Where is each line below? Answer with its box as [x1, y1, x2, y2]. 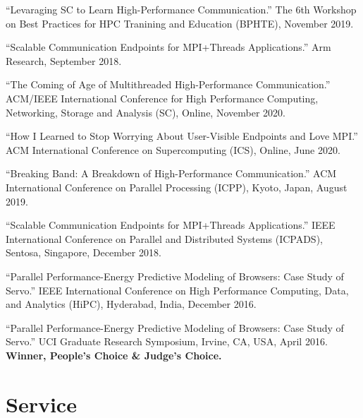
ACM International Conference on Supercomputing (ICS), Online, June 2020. [6, 142, 340, 157]
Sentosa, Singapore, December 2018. [6, 245, 161, 260]
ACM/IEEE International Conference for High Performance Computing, [6, 90, 319, 105]
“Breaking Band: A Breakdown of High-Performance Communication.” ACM [6, 166, 337, 181]
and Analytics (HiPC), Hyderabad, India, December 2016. [6, 297, 257, 311]
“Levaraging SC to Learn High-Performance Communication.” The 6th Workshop [6, 2, 357, 16]
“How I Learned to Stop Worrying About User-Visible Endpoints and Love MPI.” [6, 129, 358, 143]
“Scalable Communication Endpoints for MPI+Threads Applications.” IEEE [6, 217, 336, 232]
